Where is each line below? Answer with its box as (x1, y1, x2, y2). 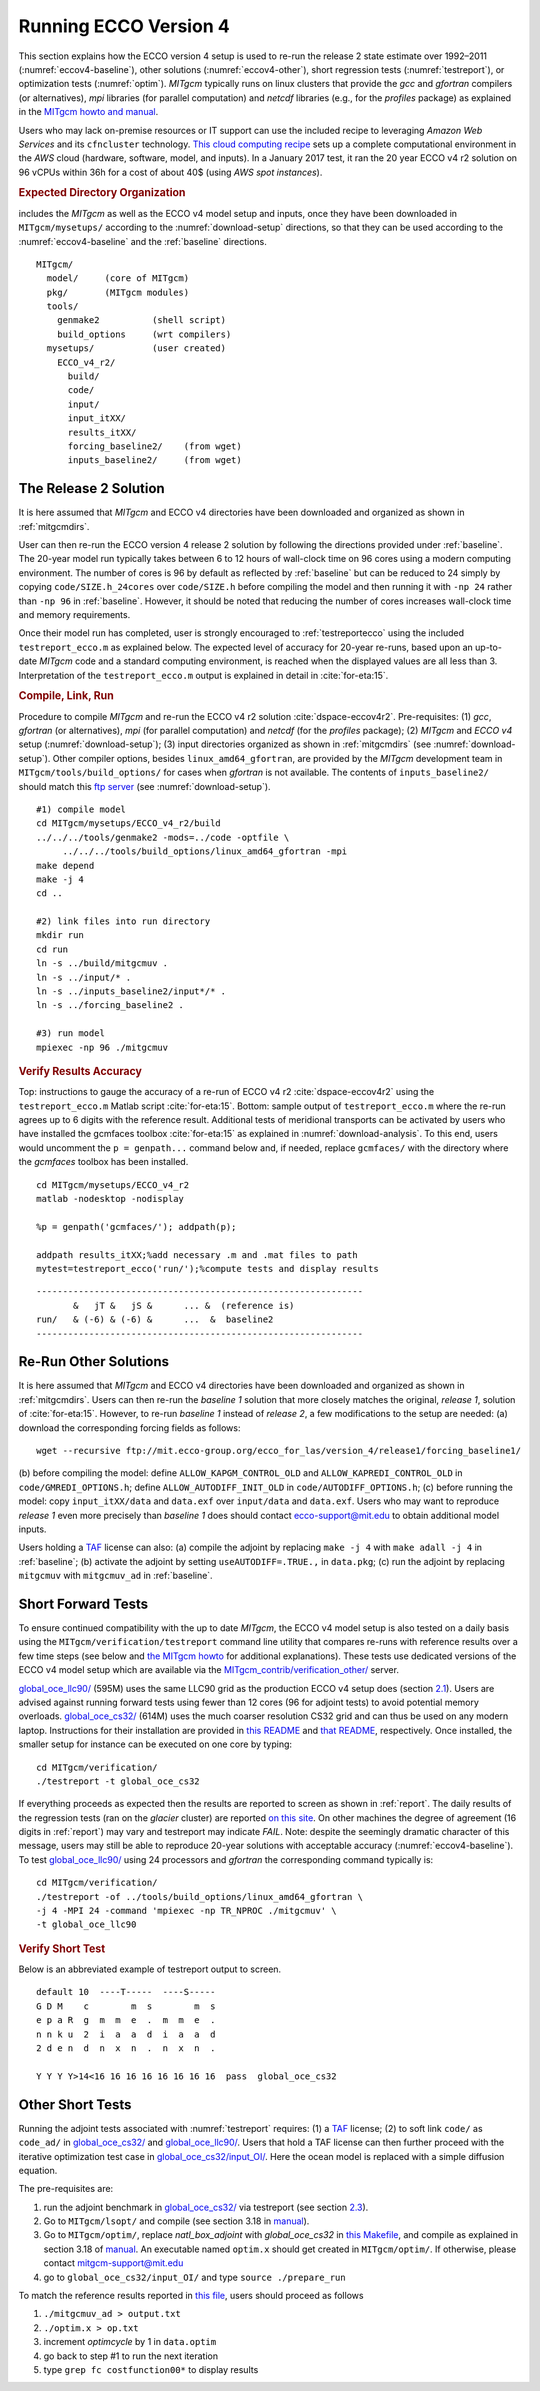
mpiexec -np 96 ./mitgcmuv (36, 1041, 169, 1053)
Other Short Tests (18, 2096, 132, 2113)
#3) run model (36, 1028, 105, 1039)
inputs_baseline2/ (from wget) (67, 455, 242, 466)
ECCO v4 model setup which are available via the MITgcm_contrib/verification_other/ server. (18, 1664, 400, 1676)
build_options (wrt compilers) (56, 328, 232, 340)
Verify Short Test (18, 1941, 106, 1955)
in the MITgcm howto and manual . (18, 106, 159, 118)
